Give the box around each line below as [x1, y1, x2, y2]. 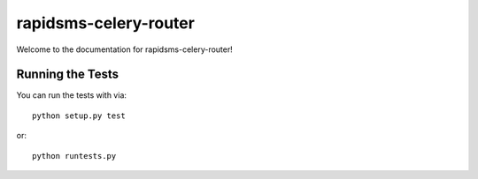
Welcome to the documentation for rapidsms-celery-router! [16, 44, 234, 55]
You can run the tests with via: [16, 90, 127, 101]
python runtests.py [32, 151, 117, 160]
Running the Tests [16, 67, 119, 82]
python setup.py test [32, 110, 126, 121]
